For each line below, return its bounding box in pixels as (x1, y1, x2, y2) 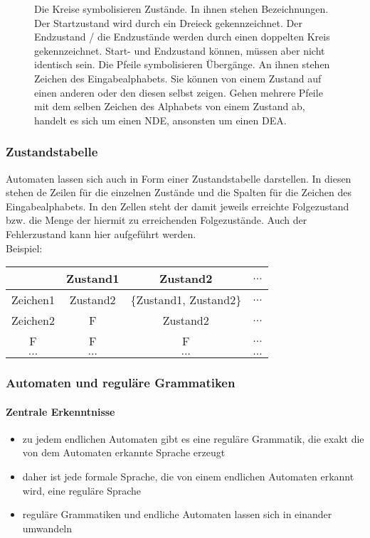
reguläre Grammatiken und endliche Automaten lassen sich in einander (22, 507, 332, 522)
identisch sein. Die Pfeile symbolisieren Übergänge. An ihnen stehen (34, 57, 330, 72)
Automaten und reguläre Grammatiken (6, 374, 236, 392)
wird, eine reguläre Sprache (22, 483, 142, 497)
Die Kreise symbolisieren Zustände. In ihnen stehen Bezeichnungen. (34, 1, 329, 16)
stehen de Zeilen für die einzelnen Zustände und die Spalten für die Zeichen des (6, 185, 352, 200)
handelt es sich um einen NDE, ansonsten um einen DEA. (34, 112, 287, 127)
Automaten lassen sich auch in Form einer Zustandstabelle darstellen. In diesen (6, 171, 351, 185)
